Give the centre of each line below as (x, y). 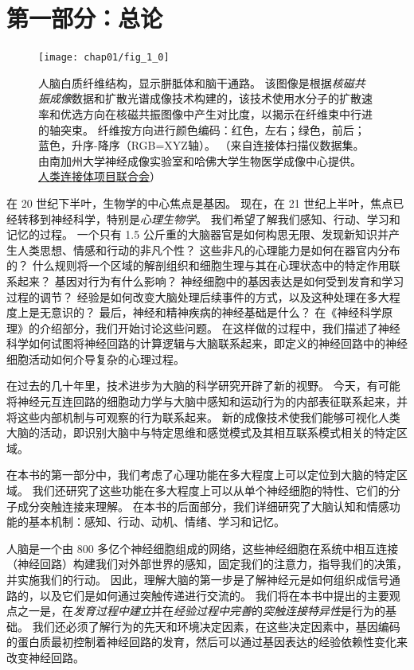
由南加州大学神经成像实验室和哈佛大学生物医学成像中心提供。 (200, 160)
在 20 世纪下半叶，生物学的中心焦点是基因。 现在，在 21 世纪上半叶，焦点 (200, 203)
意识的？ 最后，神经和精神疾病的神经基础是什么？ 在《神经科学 (216, 312)
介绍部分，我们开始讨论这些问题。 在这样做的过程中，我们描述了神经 (220, 327)
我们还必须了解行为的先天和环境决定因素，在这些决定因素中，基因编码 (216, 626)
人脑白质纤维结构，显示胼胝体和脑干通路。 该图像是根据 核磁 (196, 82)
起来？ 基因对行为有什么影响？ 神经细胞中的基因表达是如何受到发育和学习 (211, 280)
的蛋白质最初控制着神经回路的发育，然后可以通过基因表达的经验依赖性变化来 (207, 642)
